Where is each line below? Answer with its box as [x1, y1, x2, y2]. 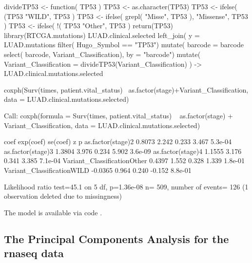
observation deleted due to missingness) [4, 191, 122, 201]
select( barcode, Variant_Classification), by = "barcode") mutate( [4, 49, 201, 59]
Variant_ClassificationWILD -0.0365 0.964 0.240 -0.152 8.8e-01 [4, 165, 192, 175]
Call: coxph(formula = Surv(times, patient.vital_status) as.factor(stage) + [4, 110, 233, 120]
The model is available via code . [4, 207, 102, 217]
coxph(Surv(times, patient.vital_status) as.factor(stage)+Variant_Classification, [4, 84, 249, 94]
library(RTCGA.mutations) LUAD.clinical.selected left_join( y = [4, 30, 200, 40]
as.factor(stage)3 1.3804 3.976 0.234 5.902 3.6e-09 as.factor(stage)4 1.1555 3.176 [4, 146, 242, 156]
